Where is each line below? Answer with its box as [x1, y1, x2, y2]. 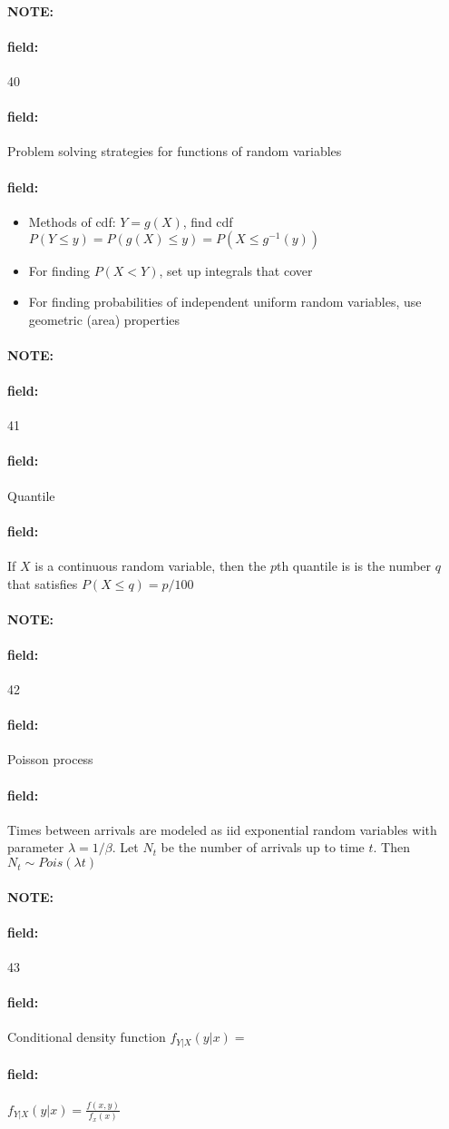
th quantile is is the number [276, 555, 432, 574]
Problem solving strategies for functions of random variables [7, 142, 342, 161]
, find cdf [182, 211, 233, 231]
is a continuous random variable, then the [34, 555, 267, 574]
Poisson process [7, 750, 93, 769]
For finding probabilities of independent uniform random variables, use [28, 291, 422, 310]
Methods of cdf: [28, 211, 116, 231]
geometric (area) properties [28, 309, 181, 329]
